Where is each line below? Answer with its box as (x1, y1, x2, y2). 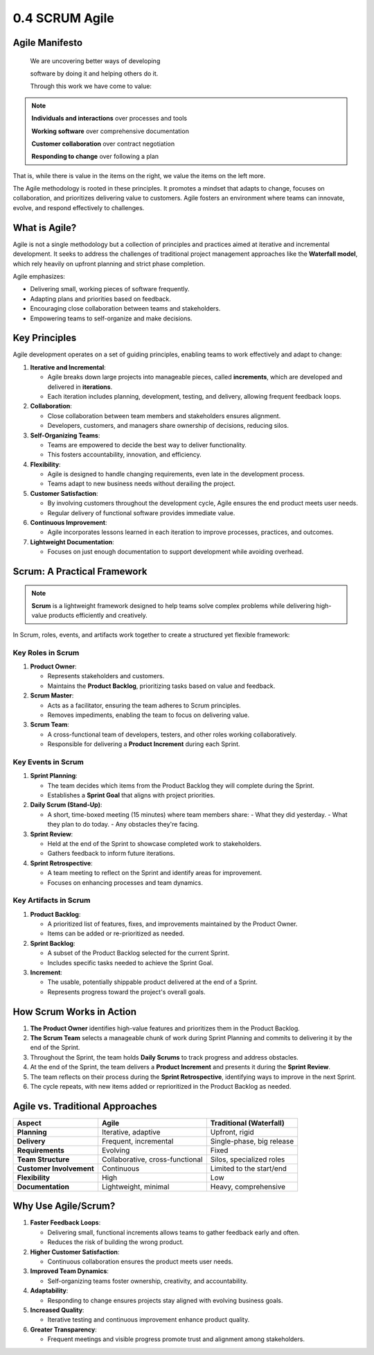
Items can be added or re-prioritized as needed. (47, 929, 185, 938)
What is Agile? (12, 222, 77, 234)
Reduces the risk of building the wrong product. (47, 1238, 184, 1246)
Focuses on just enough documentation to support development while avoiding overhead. (47, 548, 304, 556)
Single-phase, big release (210, 1136, 294, 1146)
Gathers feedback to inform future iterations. (47, 849, 175, 858)
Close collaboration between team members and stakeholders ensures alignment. (47, 411, 281, 420)
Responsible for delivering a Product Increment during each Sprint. (47, 740, 240, 748)
